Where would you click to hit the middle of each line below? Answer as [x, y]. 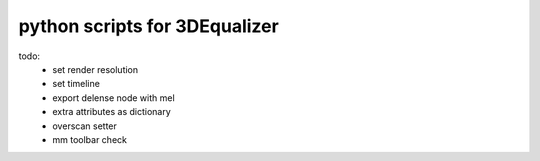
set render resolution [95, 69]
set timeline [76, 84]
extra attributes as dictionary [112, 112]
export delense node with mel [113, 97]
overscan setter [84, 126]
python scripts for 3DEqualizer [148, 26]
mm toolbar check [89, 139]
